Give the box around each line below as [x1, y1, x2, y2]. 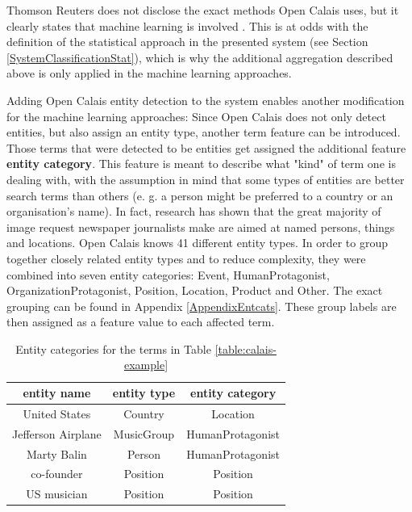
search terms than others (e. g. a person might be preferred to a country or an [6, 187, 393, 204]
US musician [26, 485, 88, 502]
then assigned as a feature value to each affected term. [6, 313, 275, 330]
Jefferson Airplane [12, 425, 102, 442]
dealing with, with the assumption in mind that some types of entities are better [6, 170, 405, 187]
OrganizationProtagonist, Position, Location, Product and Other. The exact [6, 282, 383, 299]
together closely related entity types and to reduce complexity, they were [6, 250, 366, 266]
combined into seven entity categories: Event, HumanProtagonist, [6, 266, 330, 283]
